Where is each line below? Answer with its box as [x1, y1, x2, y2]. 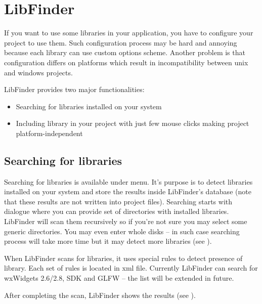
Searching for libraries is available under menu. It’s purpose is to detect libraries [4, 176, 253, 187]
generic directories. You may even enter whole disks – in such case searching [4, 226, 240, 236]
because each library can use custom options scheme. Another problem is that [4, 47, 245, 58]
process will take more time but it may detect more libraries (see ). [4, 236, 212, 246]
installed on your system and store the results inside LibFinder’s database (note [4, 186, 251, 197]
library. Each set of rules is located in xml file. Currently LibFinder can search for [4, 263, 258, 273]
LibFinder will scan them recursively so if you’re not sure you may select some [4, 216, 247, 227]
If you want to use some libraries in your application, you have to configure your [4, 27, 253, 38]
